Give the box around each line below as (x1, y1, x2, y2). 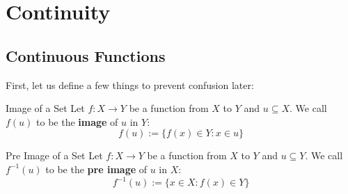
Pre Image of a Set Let (6, 148, 103, 163)
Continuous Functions (6, 45, 166, 66)
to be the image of (36, 114, 118, 129)
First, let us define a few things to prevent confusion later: (6, 77, 254, 92)
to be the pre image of (45, 161, 148, 176)
